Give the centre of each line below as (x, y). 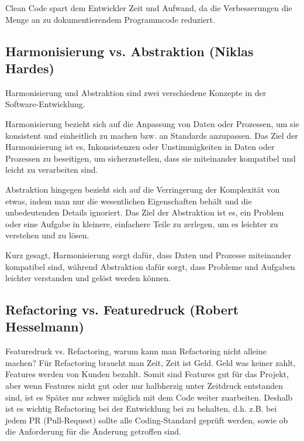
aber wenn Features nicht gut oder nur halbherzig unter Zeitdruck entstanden (144, 386)
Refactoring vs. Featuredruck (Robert (122, 310)
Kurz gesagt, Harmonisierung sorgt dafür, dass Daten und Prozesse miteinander (148, 254)
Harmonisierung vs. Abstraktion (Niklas (129, 51)
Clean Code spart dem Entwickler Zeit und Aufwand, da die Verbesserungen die (149, 8)
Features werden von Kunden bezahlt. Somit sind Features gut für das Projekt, (147, 374)
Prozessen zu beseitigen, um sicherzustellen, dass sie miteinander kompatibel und (151, 158)
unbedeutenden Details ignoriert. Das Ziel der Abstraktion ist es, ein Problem (145, 212)
